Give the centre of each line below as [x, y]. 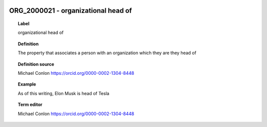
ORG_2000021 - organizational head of [70, 11]
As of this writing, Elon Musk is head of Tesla [64, 93]
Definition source [36, 64]
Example [27, 84]
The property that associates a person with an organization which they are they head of [107, 53]
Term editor [30, 105]
